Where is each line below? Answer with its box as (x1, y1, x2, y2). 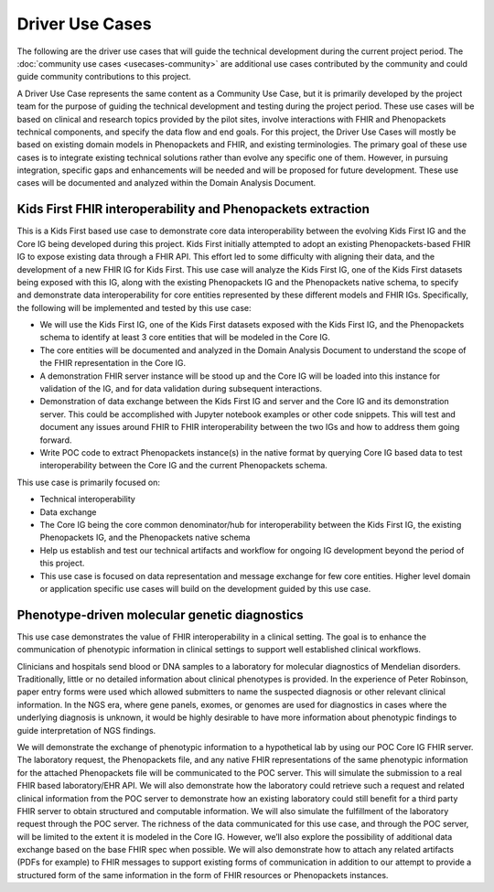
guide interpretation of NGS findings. (16, 725, 156, 736)
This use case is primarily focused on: (16, 477, 160, 488)
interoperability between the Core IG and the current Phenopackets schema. (39, 460, 328, 471)
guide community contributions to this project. (16, 71, 191, 82)
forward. (39, 435, 72, 446)
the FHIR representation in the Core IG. (39, 358, 187, 369)
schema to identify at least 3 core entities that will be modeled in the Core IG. (39, 332, 331, 343)
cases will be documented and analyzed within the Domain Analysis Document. (16, 177, 317, 188)
